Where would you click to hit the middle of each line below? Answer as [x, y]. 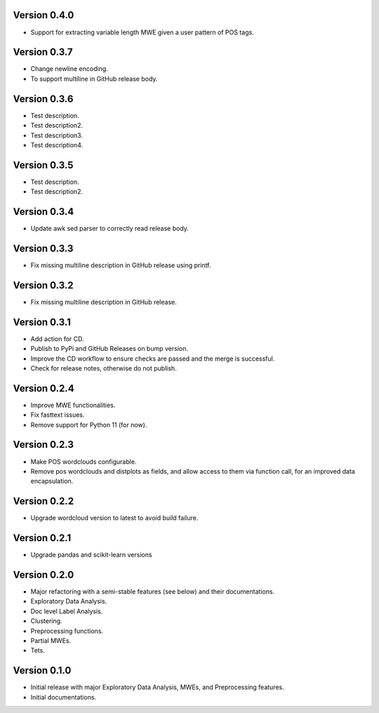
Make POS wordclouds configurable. [84, 461]
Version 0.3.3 [43, 248]
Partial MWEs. [51, 641]
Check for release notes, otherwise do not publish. [104, 368]
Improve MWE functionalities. [73, 405]
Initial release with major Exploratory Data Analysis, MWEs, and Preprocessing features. [157, 687]
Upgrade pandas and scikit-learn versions [91, 555]
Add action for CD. [57, 339]
